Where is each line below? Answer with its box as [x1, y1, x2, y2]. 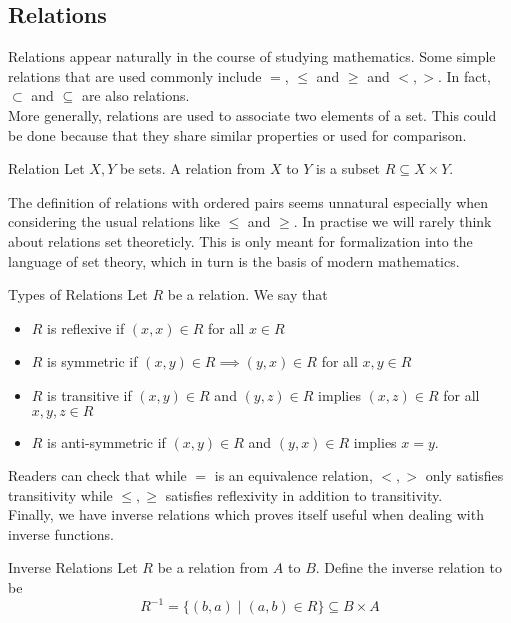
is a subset [316, 158, 381, 179]
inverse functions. [8, 523, 114, 544]
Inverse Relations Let [8, 557, 138, 578]
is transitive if [47, 384, 132, 405]
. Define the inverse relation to [315, 557, 502, 578]
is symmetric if [47, 351, 138, 372]
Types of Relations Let [8, 284, 148, 305]
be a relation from [157, 557, 269, 578]
